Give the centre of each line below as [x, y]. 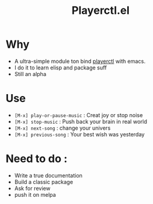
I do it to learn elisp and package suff [61, 68]
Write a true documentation [48, 175]
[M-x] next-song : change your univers [62, 128]
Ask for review [32, 188]
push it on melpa [35, 194]
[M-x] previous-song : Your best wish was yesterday [80, 134]
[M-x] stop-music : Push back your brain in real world [81, 121]
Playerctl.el [101, 11]
